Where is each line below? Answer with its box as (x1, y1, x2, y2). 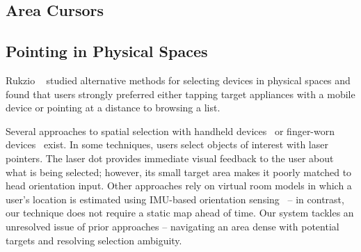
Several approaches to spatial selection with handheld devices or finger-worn (6, 123, 335, 138)
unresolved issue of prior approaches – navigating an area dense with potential (6, 219, 339, 233)
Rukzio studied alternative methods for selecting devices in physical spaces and (6, 72, 351, 87)
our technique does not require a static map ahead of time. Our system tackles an (6, 205, 354, 220)
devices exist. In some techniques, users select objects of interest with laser (6, 137, 328, 152)
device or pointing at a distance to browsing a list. (6, 100, 220, 115)
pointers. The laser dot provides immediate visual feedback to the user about (6, 150, 334, 165)
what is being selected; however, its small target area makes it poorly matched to (6, 164, 352, 179)
